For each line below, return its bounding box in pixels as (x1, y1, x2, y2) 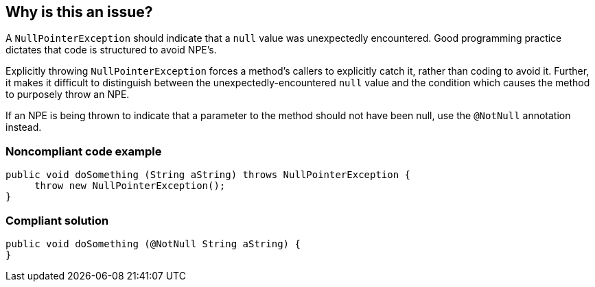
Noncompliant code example (5, 144, 162, 158)
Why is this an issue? (5, 3, 153, 21)
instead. (5, 121, 42, 134)
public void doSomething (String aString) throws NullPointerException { (5, 169, 411, 181)
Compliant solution (5, 213, 109, 227)
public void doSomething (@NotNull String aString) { (5, 238, 301, 249)
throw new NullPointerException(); (34, 180, 226, 192)
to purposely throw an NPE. (5, 88, 130, 101)
